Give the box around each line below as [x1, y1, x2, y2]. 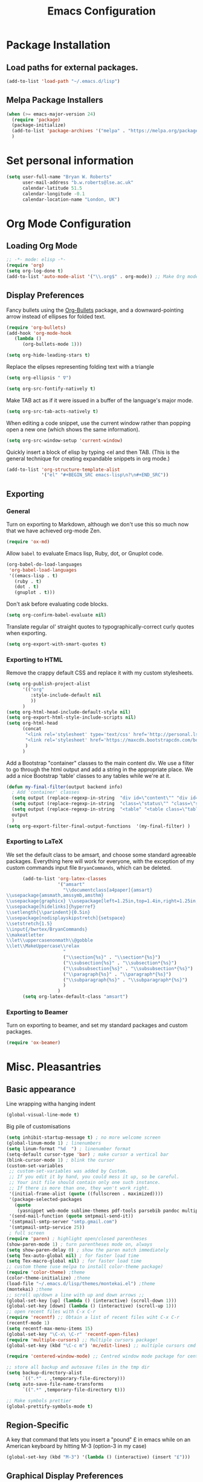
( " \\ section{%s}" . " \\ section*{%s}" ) [63, 954, 161, 960]
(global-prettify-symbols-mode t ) [6, 1403, 94, 1409]
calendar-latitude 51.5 [22, 185, 83, 191]
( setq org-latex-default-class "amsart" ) [22, 994, 129, 1000]
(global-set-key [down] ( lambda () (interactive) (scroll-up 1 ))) [6, 1303, 177, 1309]
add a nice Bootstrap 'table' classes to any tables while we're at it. [6, 772, 171, 779]
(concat [22, 726, 42, 732]
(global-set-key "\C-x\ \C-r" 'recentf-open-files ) [6, 1331, 139, 1337]
